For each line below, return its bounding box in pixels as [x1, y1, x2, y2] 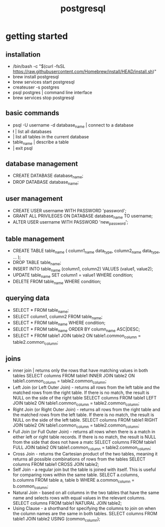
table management [5, 234, 65, 243]
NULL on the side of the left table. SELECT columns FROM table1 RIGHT [12, 417, 158, 423]
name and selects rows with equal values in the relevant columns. [12, 495, 146, 501]
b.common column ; [12, 483, 49, 491]
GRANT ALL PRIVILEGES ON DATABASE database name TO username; [12, 213, 153, 220]
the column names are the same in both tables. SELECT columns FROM [12, 511, 158, 517]
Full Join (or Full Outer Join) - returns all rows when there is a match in [12, 428, 156, 434]
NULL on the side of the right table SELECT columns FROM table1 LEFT [12, 395, 157, 401]
